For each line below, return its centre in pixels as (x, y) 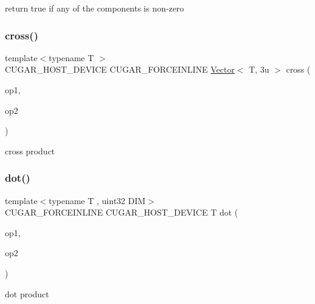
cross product (30, 150)
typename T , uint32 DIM (97, 200)
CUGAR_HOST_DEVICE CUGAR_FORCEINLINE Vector (120, 69)
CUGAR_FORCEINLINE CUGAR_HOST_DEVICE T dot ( (122, 212)
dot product (27, 293)
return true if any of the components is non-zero (95, 8)
